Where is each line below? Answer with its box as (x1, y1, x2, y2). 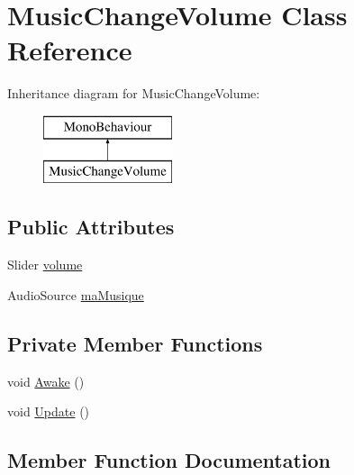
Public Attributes (7, 213, 175, 241)
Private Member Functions (7, 329, 263, 357)
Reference (7, 32, 132, 69)
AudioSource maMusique (7, 285, 144, 304)
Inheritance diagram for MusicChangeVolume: (7, 84, 260, 103)
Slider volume (7, 255, 83, 274)
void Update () (7, 402, 90, 421)
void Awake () (7, 371, 85, 390)
